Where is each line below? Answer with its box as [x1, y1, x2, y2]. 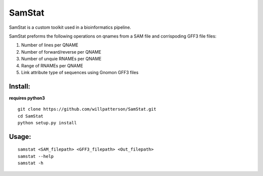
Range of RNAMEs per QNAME [21, 62, 83, 68]
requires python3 [9, 95, 45, 101]
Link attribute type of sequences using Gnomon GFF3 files [21, 69, 139, 75]
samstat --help [18, 154, 54, 159]
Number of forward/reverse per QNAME [21, 49, 102, 55]
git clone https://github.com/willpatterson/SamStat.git [18, 106, 157, 112]
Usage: [9, 132, 32, 141]
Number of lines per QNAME [21, 42, 79, 48]
